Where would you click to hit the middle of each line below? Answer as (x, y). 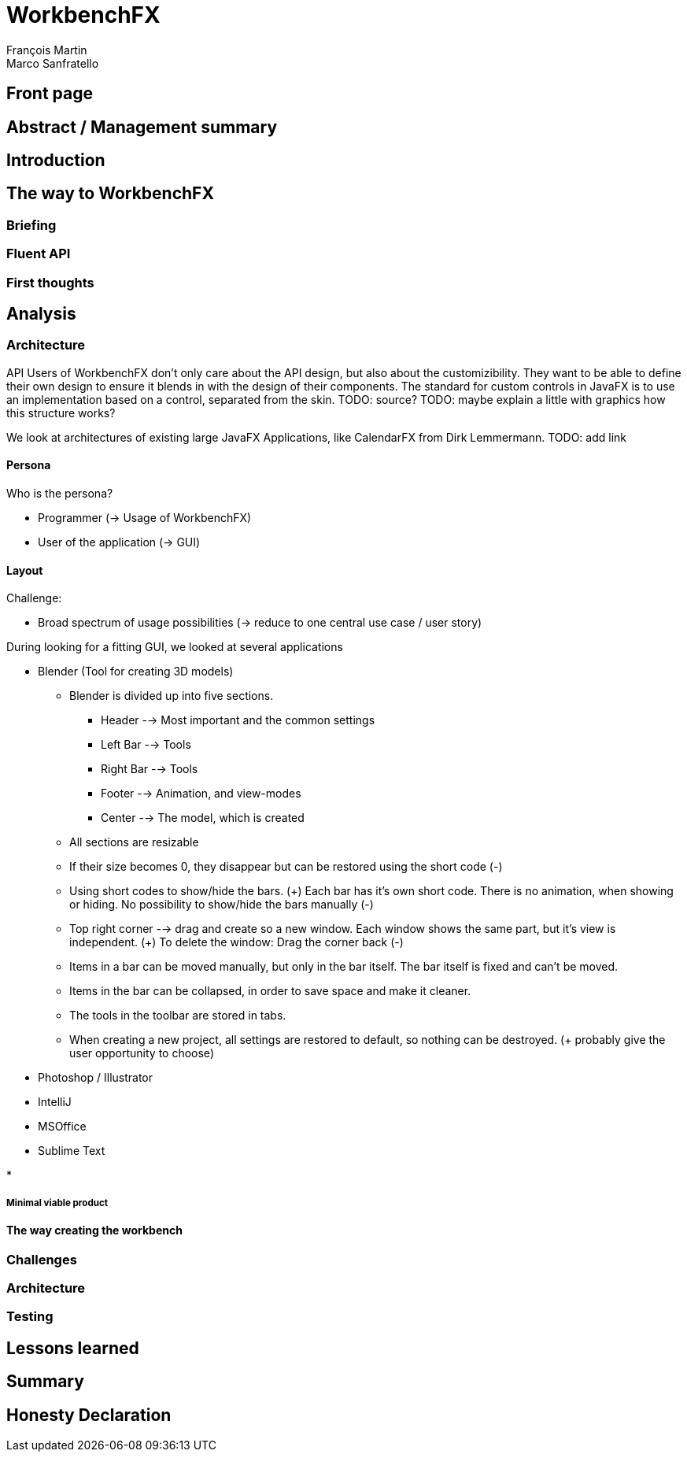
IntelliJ (55, 1102)
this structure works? (61, 413)
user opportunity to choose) (142, 1053)
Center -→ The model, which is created (203, 818)
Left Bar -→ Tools (146, 745)
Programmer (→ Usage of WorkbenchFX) (145, 518)
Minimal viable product (57, 1203)
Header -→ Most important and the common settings (238, 720)
